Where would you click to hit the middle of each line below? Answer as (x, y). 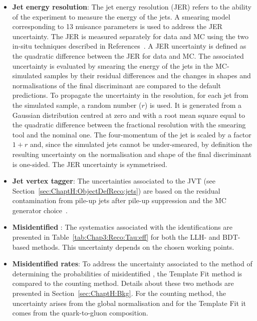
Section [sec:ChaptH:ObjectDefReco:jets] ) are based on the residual (116, 190)
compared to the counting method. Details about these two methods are (123, 283)
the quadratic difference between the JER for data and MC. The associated (128, 55)
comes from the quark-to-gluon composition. (80, 313)
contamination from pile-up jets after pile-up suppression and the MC (119, 200)
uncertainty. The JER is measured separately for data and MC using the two (131, 36)
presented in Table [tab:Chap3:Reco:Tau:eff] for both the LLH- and (116, 237)
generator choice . (40, 210)
